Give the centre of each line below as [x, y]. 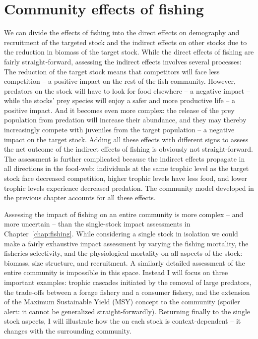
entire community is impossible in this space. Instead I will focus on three [116, 272]
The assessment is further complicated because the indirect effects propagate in [125, 158]
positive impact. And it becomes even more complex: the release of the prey [119, 110]
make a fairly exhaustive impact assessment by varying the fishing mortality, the [126, 243]
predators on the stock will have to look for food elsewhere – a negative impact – [127, 90]
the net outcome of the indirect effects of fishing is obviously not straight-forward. [129, 149]
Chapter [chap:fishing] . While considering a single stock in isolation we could [121, 233]
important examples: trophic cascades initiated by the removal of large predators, [128, 282]
